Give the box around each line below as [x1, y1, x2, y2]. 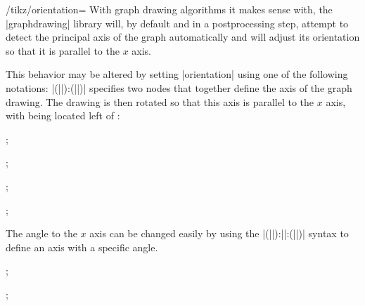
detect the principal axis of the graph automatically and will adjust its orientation [6, 29, 360, 44]
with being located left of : [6, 108, 120, 123]
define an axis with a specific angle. [6, 239, 158, 254]
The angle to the [6, 226, 77, 241]
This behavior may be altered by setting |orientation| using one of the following [6, 67, 348, 81]
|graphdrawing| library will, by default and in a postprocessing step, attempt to [6, 15, 349, 30]
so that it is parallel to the [6, 43, 120, 58]
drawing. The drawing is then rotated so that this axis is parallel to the [6, 94, 314, 109]
